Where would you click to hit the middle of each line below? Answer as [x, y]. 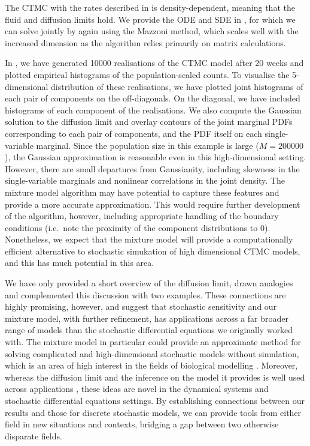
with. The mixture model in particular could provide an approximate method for [153, 342]
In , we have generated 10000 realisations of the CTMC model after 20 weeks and [154, 63]
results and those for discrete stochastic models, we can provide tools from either [153, 412]
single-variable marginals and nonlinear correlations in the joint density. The [145, 180]
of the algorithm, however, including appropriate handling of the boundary [142, 216]
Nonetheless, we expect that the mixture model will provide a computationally [149, 239]
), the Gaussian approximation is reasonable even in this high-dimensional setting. [156, 157]
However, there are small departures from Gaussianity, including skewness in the [152, 168]
